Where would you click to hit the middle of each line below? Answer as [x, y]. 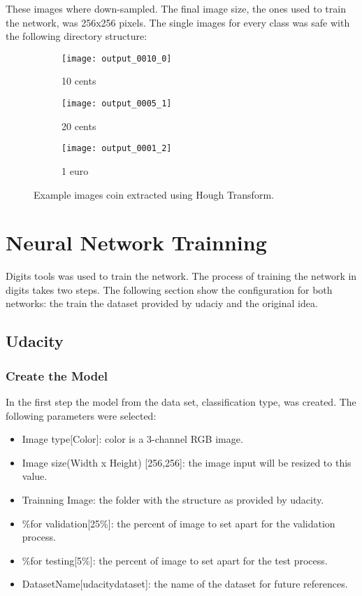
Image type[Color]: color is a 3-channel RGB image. [132, 439]
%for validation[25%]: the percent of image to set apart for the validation [179, 523]
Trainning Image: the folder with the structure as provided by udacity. [173, 499]
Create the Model [57, 375]
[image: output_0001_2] [117, 149]
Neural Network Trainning [136, 242]
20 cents [79, 126]
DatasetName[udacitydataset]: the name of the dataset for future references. [185, 584]
